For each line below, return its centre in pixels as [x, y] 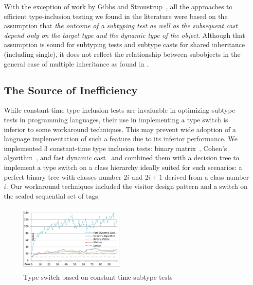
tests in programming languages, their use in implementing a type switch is [116, 119]
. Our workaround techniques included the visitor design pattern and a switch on [127, 186]
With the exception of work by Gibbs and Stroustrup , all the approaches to [118, 6]
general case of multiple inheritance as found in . [76, 63]
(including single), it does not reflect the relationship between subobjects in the [122, 54]
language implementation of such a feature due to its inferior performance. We [121, 139]
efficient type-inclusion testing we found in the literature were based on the [116, 16]
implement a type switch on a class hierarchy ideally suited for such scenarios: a [123, 167]
